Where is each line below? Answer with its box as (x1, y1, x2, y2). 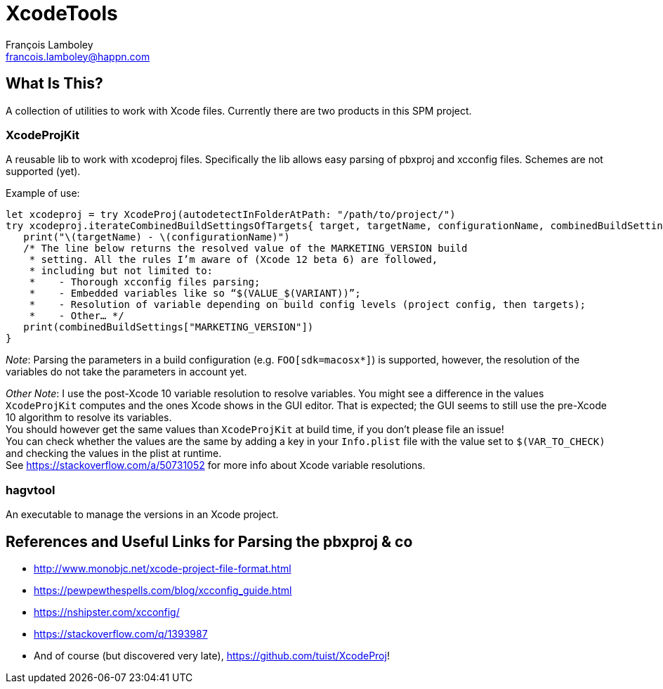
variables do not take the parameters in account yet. (6, 366, 247, 378)
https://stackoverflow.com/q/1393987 (34, 627, 208, 640)
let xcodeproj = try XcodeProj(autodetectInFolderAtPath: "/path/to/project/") (6, 209, 456, 221)
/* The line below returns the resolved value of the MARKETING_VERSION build (23, 243, 468, 255)
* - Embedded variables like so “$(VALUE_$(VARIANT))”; (29, 288, 361, 300)
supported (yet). (6, 165, 81, 178)
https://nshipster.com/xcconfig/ (34, 605, 180, 618)
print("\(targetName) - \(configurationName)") (23, 231, 290, 243)
